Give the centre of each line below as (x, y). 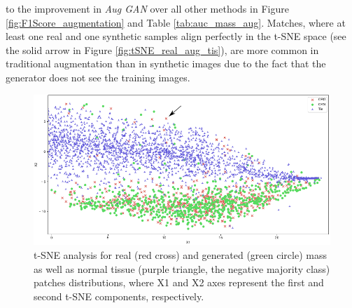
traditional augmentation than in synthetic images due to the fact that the (166, 63)
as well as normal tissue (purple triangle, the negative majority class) (182, 268)
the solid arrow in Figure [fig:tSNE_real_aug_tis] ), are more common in (162, 49)
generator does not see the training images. (98, 77)
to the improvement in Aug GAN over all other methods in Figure (147, 8)
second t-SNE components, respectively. (119, 296)
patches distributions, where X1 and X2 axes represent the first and (179, 282)
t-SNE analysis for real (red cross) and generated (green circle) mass (180, 254)
